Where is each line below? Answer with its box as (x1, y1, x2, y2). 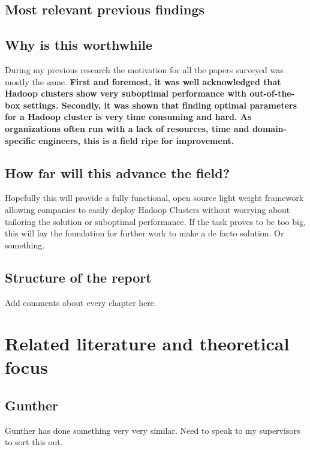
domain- (252, 122, 287, 134)
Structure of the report (5, 268, 152, 286)
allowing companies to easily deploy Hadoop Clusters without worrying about (5, 203, 290, 215)
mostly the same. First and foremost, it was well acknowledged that (5, 75, 281, 88)
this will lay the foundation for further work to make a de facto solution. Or (5, 227, 284, 239)
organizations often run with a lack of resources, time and (5, 122, 249, 134)
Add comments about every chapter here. (5, 296, 156, 308)
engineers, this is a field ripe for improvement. (38, 134, 234, 146)
